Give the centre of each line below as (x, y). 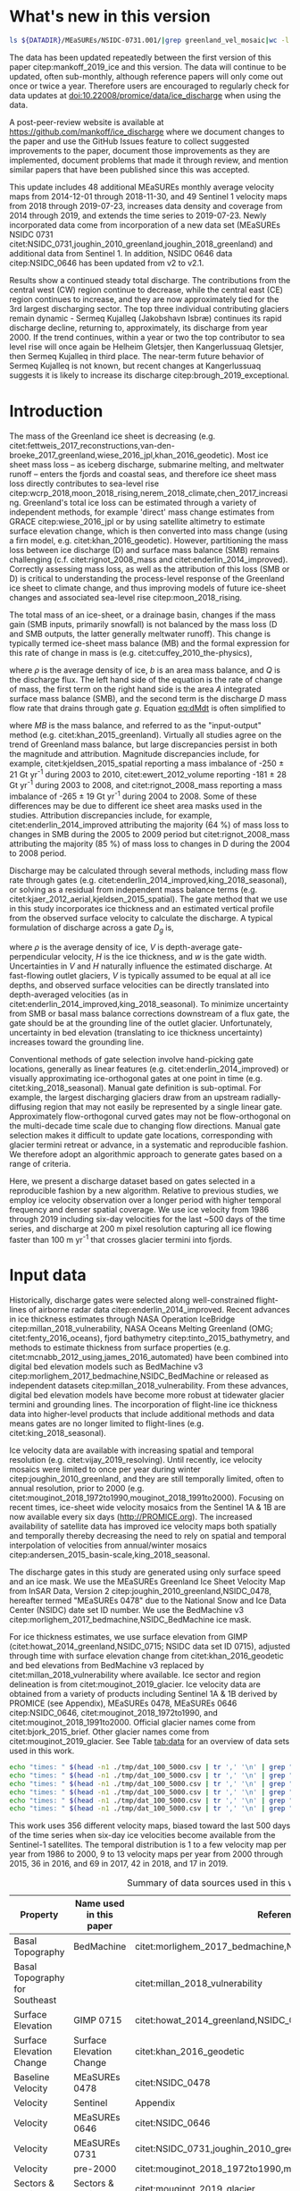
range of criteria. (40, 1163)
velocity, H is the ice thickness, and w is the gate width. (164, 956)
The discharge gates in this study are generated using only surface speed (145, 1572)
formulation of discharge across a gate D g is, (92, 928)
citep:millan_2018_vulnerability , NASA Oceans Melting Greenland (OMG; (142, 1329)
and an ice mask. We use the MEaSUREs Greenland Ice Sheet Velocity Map (147, 1582)
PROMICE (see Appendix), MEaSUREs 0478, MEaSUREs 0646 (123, 1703)
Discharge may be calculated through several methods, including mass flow (149, 870)
